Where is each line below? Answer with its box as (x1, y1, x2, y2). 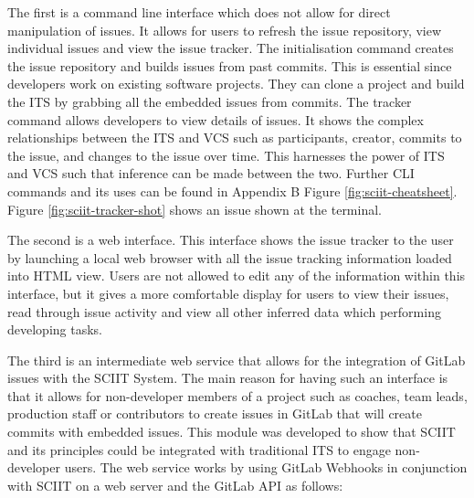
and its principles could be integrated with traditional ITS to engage (7, 440, 391, 459)
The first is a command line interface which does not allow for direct (7, 3, 391, 21)
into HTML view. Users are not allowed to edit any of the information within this (7, 266, 466, 285)
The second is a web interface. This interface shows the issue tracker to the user (7, 230, 454, 249)
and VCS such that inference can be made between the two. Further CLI (7, 164, 415, 183)
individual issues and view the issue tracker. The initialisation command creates (7, 38, 454, 58)
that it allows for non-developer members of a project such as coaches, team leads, (7, 386, 468, 405)
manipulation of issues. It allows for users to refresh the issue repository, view (7, 20, 442, 39)
